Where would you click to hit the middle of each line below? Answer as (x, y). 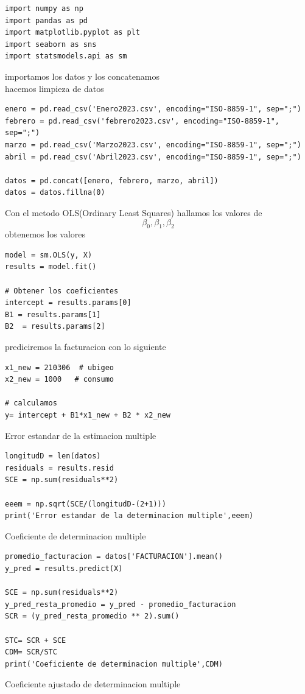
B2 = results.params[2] (55, 327)
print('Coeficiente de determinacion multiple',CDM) (114, 664)
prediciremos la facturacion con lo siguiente (86, 347)
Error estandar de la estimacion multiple (81, 435)
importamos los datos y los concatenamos (82, 76)
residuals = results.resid (59, 468)
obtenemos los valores (45, 234)
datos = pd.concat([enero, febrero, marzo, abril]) (112, 181)
